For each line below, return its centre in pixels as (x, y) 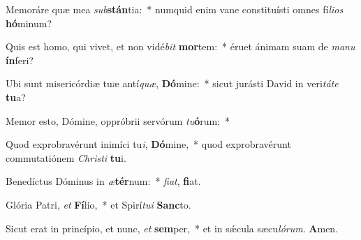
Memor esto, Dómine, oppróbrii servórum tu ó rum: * (118, 120)
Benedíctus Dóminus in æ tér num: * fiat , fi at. (103, 181)
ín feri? (20, 60)
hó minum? (29, 23)
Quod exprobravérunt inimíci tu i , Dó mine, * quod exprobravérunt (148, 144)
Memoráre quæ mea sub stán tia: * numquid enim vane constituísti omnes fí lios (175, 9)
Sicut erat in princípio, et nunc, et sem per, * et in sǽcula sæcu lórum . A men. (172, 228)
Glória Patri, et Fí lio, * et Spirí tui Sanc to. (98, 204)
